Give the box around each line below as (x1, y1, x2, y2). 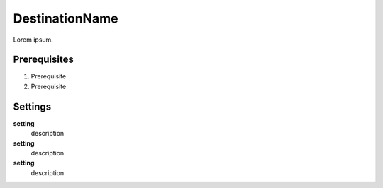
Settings (13, 100, 52, 112)
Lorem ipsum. (13, 35, 53, 44)
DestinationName (13, 11, 118, 26)
